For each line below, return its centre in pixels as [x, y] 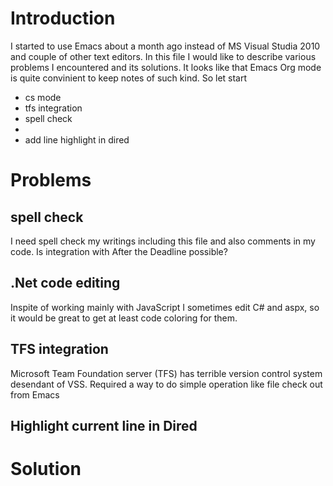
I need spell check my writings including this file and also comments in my [163, 241]
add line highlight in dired [77, 139]
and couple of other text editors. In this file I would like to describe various [163, 56]
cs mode [43, 97]
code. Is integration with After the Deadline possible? [119, 251]
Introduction [63, 18]
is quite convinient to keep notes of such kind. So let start [129, 78]
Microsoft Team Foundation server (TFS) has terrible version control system [166, 373]
